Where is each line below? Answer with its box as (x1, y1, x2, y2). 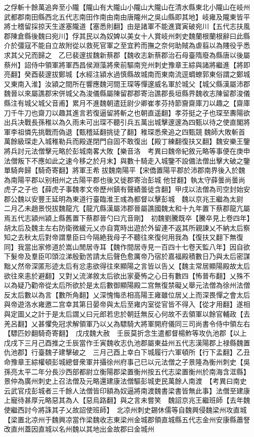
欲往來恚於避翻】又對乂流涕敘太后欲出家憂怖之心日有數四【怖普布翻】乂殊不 (4, 270, 250, 280)
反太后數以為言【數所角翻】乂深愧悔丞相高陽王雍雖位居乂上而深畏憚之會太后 (4, 289, 250, 299)
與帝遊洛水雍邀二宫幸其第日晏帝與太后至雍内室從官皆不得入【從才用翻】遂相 (4, 299, 250, 309)
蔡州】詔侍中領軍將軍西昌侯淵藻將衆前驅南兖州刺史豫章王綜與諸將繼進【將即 (4, 59, 250, 69)
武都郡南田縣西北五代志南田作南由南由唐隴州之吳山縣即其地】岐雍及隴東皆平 (4, 11, 250, 22)
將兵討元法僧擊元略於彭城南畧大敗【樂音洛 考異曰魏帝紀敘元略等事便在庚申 (4, 145, 250, 156)
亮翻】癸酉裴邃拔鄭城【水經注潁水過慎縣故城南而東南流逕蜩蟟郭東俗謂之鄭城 (4, 69, 250, 79)
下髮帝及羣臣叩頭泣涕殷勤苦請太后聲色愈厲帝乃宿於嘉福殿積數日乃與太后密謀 (4, 251, 250, 261)
